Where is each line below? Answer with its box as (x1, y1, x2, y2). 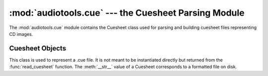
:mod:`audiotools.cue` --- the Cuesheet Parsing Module (9, 7, 245, 18)
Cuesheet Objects (9, 44, 67, 52)
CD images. (9, 31, 33, 37)
